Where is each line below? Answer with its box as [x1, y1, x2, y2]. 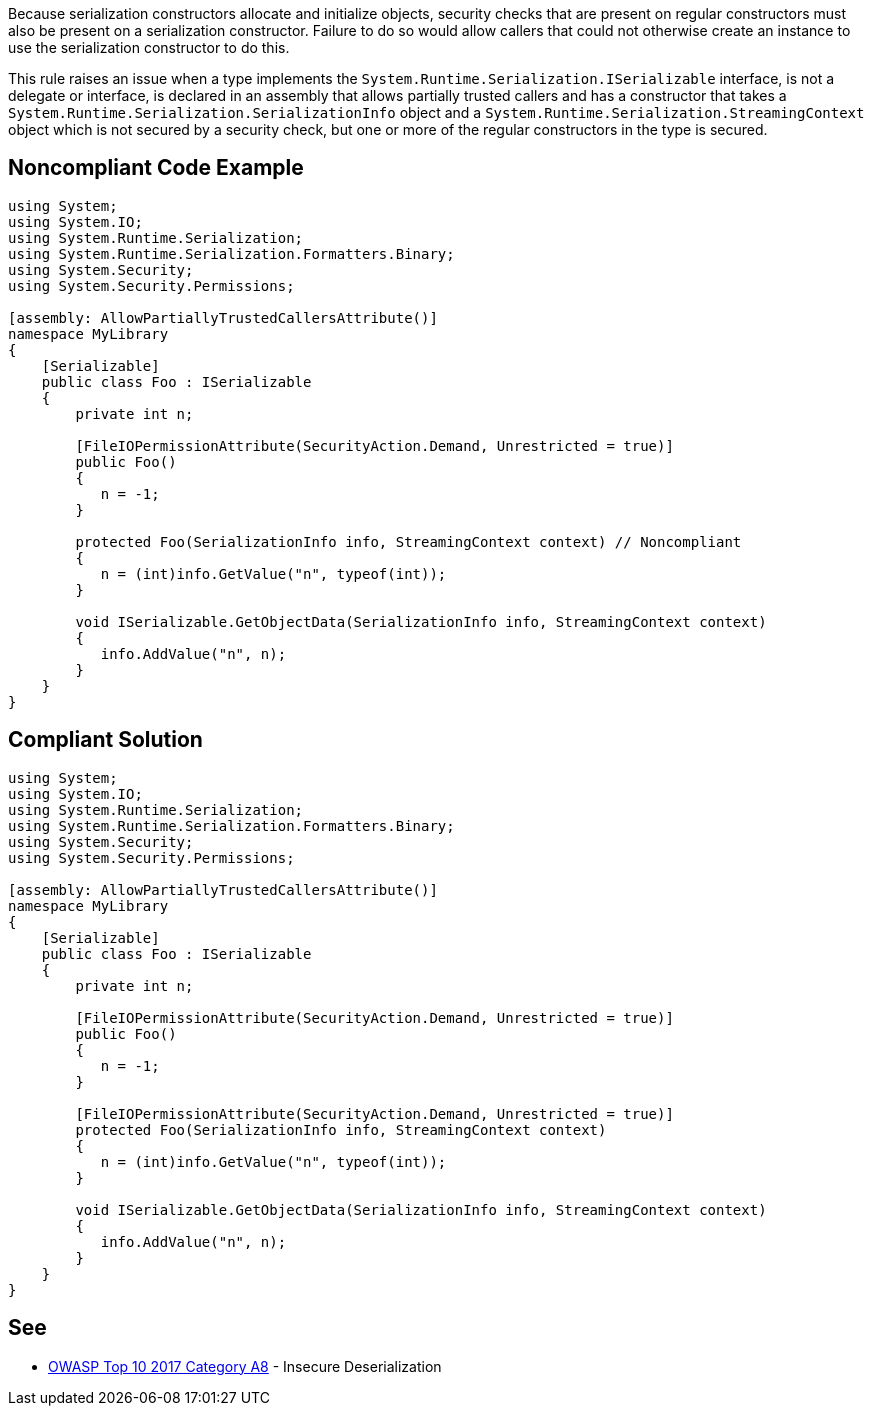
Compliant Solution [8, 727, 203, 753]
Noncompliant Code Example [8, 155, 304, 181]
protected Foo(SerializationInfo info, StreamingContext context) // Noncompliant [75, 533, 742, 550]
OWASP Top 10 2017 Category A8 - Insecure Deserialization [48, 1357, 442, 1375]
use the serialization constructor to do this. [8, 39, 290, 56]
